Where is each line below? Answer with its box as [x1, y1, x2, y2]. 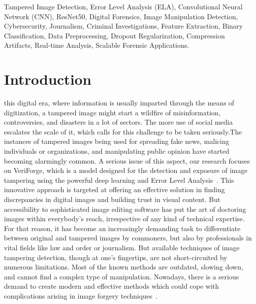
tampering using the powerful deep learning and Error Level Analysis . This [4, 174, 234, 185]
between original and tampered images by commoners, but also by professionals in [4, 233, 252, 243]
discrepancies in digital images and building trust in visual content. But [4, 194, 221, 204]
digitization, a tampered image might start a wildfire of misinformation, [4, 107, 221, 117]
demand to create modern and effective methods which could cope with [4, 281, 219, 291]
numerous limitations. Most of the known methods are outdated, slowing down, [4, 262, 243, 272]
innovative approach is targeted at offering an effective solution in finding [4, 184, 225, 195]
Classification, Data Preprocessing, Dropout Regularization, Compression [4, 30, 225, 40]
